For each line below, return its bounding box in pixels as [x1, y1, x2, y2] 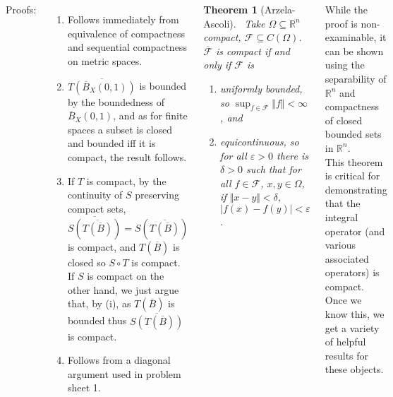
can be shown [325, 43, 384, 58]
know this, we [325, 307, 385, 321]
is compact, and [67, 239, 136, 254]
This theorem [325, 154, 383, 169]
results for [325, 348, 369, 362]
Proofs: [6, 2, 37, 16]
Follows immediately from [67, 12, 179, 26]
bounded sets [325, 126, 382, 141]
